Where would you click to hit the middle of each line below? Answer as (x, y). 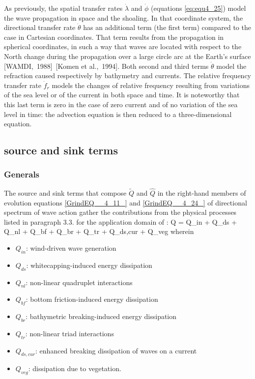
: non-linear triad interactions (70, 333)
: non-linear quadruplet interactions (79, 282)
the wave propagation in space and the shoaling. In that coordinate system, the (124, 17)
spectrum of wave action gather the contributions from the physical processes (120, 212)
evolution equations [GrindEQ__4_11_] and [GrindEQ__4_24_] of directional (126, 202)
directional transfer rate (40, 27)
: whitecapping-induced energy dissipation (89, 265)
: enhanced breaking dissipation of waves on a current (116, 350)
